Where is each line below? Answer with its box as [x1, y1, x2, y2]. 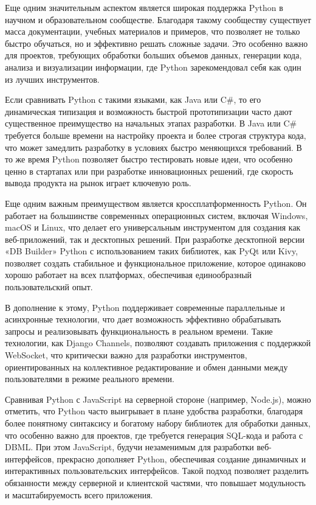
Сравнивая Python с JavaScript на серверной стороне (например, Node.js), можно [5, 392, 311, 405]
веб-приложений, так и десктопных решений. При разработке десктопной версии [5, 232, 304, 245]
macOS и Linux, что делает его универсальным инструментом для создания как [5, 221, 301, 234]
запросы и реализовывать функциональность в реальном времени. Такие [5, 324, 273, 337]
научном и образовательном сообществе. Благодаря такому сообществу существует [5, 13, 311, 26]
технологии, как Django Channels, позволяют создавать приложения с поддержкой [5, 336, 311, 349]
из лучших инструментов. [5, 72, 100, 85]
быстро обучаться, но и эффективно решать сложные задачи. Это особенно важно [5, 37, 308, 49]
